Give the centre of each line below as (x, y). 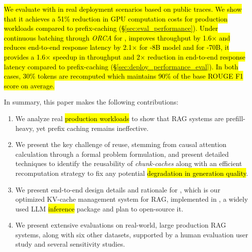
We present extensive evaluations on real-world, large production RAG (121, 225)
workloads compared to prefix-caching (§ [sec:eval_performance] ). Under (111, 28)
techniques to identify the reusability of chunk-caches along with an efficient (129, 163)
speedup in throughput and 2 (97, 56)
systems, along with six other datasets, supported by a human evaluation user (132, 234)
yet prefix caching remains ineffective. (92, 128)
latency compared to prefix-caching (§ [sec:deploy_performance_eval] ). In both (121, 66)
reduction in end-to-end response (196, 56)
